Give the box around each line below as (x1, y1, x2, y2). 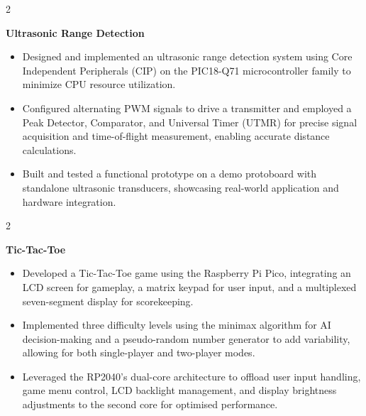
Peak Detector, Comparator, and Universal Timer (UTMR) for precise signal (22, 114, 357, 129)
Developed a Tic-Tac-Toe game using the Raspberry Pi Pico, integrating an (22, 266, 351, 280)
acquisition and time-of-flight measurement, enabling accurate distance (22, 128, 330, 143)
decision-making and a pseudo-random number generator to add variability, (22, 331, 350, 346)
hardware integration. (22, 194, 116, 209)
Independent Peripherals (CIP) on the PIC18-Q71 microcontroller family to (22, 62, 351, 77)
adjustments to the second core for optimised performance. (22, 397, 278, 412)
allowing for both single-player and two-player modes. (22, 345, 255, 360)
